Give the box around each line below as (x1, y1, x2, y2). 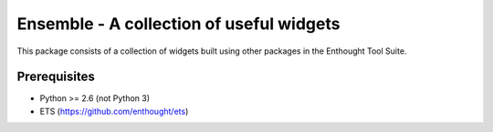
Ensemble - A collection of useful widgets (16, 14, 341, 34)
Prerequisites (16, 69, 95, 85)
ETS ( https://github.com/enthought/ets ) (39, 106, 189, 117)
